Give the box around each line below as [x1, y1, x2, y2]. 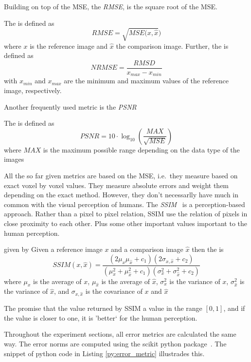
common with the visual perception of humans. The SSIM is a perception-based [4, 199, 245, 209]
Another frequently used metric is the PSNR [4, 101, 137, 112]
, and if [223, 303, 245, 313]
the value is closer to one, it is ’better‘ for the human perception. [4, 312, 197, 323]
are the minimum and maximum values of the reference [64, 76, 229, 86]
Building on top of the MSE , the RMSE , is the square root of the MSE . [4, 1, 217, 11]
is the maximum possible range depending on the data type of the [43, 144, 240, 154]
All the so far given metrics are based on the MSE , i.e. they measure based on [4, 171, 238, 180]
